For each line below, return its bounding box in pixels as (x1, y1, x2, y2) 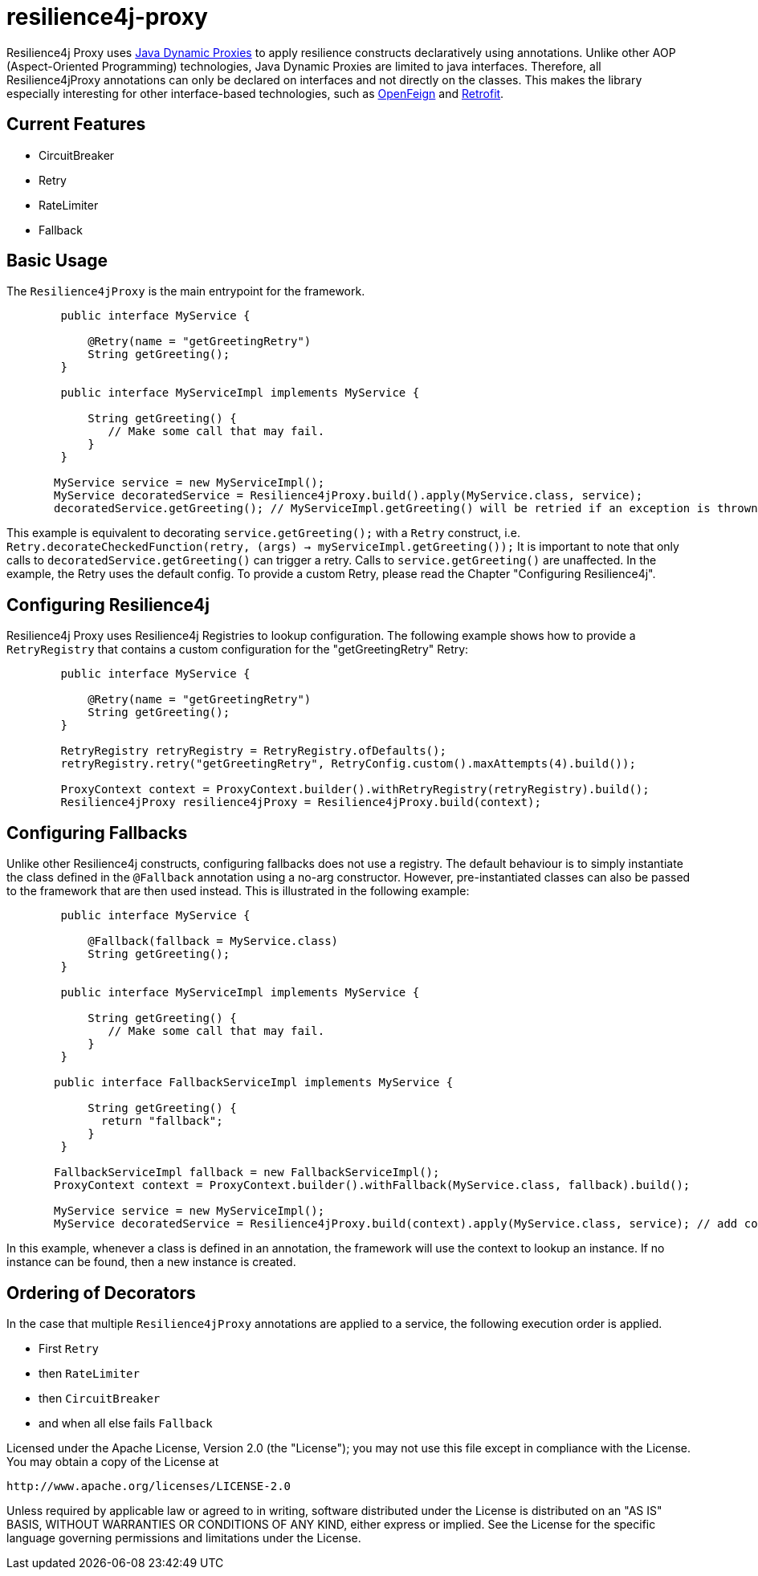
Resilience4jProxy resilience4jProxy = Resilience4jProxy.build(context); (60, 796, 541, 809)
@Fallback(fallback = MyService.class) (88, 935, 339, 948)
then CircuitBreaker (39, 1391, 161, 1405)
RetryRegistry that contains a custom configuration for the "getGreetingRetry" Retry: (6, 642, 469, 657)
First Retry (39, 1341, 99, 1355)
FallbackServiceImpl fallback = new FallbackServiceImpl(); (54, 1166, 440, 1179)
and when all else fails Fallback (39, 1415, 213, 1430)
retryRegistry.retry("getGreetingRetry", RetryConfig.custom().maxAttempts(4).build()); (60, 757, 636, 771)
